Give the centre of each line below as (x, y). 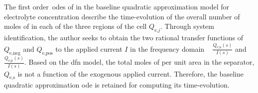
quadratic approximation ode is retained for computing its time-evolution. (117, 85)
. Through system (187, 26)
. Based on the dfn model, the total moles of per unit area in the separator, (139, 62)
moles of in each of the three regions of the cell (75, 26)
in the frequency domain (167, 48)
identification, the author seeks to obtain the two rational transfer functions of (124, 37)
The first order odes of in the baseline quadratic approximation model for (117, 6)
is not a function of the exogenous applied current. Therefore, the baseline (130, 73)
